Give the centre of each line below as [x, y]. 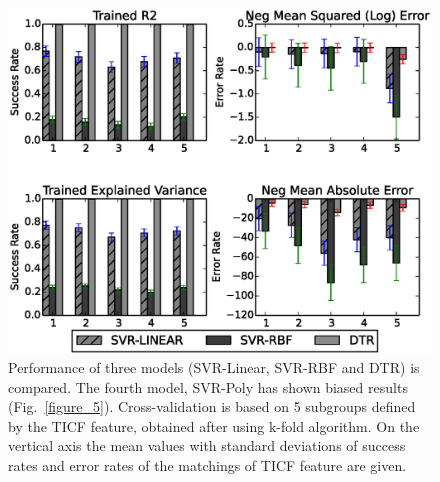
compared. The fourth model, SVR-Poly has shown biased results [208, 386]
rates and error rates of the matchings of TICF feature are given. [207, 464]
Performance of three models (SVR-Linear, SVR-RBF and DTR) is [214, 366]
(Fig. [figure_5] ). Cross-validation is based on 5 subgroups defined [212, 406]
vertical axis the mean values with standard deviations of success [207, 445]
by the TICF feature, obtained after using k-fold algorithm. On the [214, 425]
